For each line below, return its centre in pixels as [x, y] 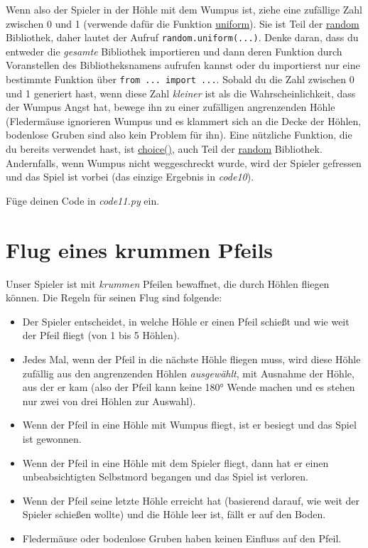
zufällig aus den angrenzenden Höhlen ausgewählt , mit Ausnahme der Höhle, [188, 373]
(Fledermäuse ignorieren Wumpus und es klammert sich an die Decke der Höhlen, [184, 120]
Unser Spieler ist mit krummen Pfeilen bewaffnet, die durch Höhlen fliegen [168, 283]
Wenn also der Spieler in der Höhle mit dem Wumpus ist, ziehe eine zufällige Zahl [184, 9]
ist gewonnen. [52, 438]
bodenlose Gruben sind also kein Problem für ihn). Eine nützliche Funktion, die [179, 135]
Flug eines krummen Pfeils [140, 249]
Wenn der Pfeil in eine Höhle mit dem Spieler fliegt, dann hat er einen [175, 462]
